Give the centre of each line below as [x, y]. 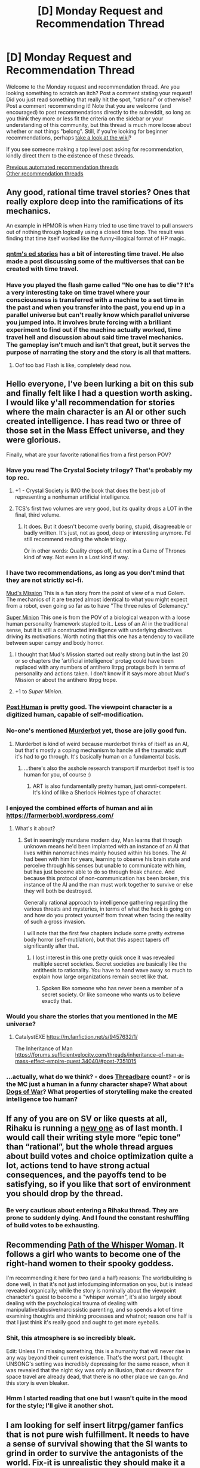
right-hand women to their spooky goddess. [90, 1264]
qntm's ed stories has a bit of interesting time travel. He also [95, 254]
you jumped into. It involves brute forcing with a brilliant [89, 322]
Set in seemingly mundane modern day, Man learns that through [103, 840]
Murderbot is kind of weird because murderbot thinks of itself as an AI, [102, 744]
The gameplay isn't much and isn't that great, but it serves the [98, 344]
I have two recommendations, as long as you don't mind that [96, 573]
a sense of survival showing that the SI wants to [97, 1444]
